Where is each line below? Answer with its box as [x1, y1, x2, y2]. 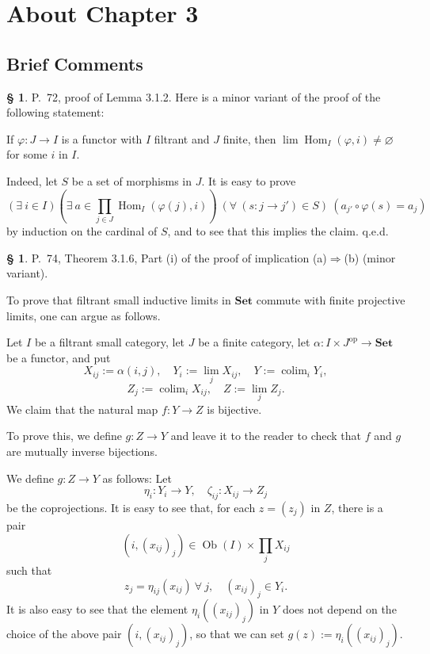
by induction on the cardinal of [6, 223, 158, 239]
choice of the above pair [6, 625, 122, 642]
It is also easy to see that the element [6, 601, 188, 618]
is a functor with [61, 130, 143, 147]
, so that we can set [189, 625, 284, 642]
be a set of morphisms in [71, 172, 192, 189]
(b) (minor [344, 249, 396, 266]
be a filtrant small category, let [34, 334, 185, 350]
